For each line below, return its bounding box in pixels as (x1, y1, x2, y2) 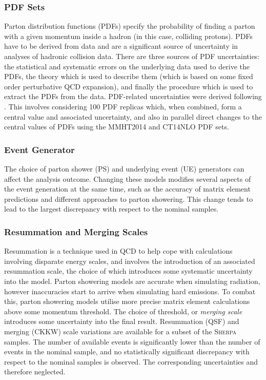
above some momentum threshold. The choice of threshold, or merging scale (4, 306, 242, 316)
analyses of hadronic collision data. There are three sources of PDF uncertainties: (4, 51, 260, 61)
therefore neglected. (4, 366, 66, 377)
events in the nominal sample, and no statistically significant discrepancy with (4, 346, 250, 357)
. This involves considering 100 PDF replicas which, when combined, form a (4, 101, 242, 111)
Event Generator (4, 143, 75, 156)
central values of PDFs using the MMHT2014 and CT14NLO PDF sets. (4, 121, 229, 132)
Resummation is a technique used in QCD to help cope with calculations (4, 245, 233, 256)
